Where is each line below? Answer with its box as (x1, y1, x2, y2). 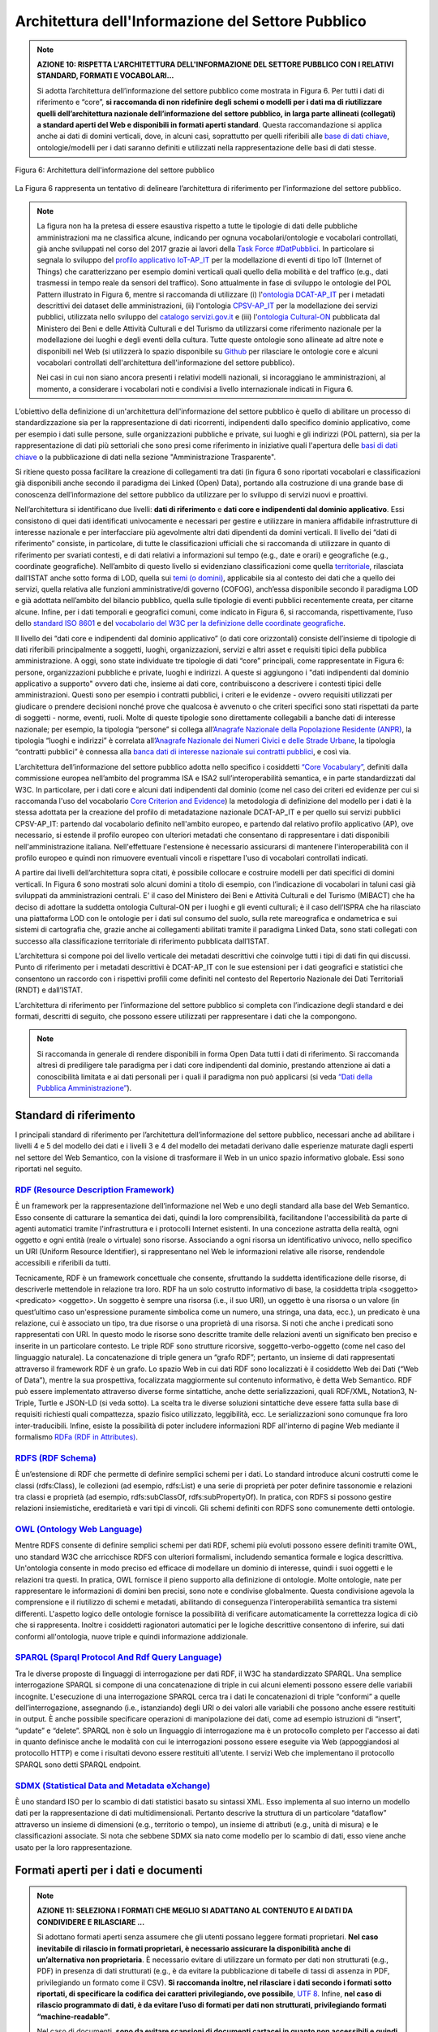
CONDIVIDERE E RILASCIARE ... (36, 1917, 145, 1926)
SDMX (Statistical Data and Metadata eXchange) (15, 1780, 211, 1791)
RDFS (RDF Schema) (15, 1452, 97, 1463)
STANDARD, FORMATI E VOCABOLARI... (36, 71, 174, 80)
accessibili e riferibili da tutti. (15, 1258, 111, 1268)
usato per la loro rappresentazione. (15, 1842, 133, 1852)
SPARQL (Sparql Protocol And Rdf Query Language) (15, 1652, 222, 1663)
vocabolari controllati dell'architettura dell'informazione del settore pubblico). (36, 358, 295, 367)
